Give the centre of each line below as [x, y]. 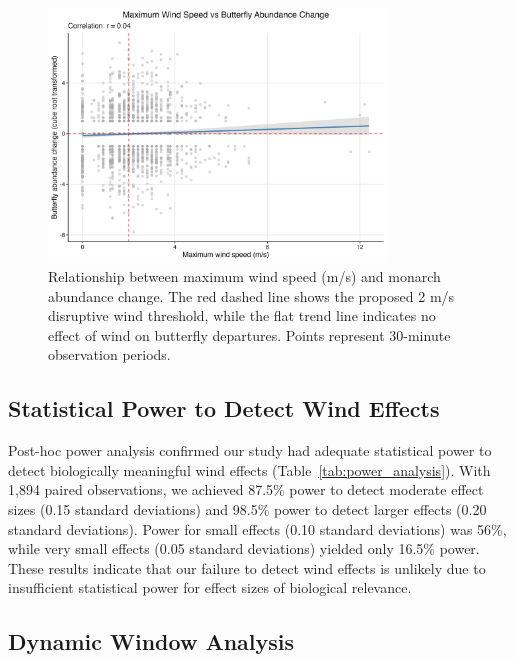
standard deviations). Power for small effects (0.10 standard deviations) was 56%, [257, 528]
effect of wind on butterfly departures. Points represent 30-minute [249, 334]
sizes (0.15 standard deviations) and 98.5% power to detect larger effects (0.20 [247, 508]
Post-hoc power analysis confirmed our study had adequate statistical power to [250, 450]
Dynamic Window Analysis [151, 641]
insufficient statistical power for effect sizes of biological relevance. [210, 587]
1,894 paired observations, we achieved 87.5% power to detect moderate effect [246, 489]
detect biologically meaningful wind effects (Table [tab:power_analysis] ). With [249, 469]
